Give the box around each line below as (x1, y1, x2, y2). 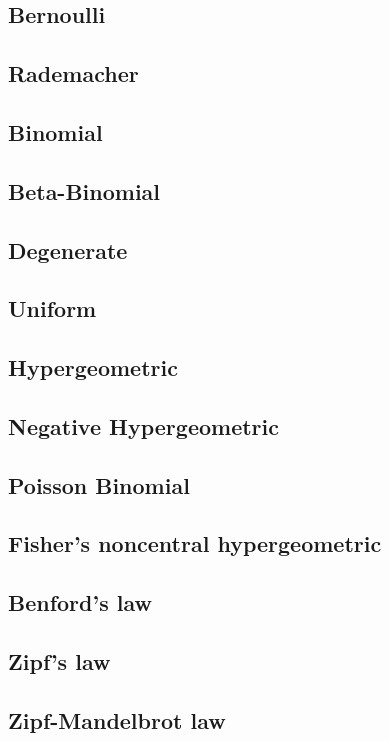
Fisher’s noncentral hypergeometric (8, 528, 382, 559)
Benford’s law (8, 587, 152, 618)
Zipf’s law (8, 645, 111, 676)
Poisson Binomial (8, 469, 190, 500)
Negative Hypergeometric (8, 410, 279, 441)
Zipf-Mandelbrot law (8, 704, 226, 735)
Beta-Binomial (8, 175, 161, 206)
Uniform (8, 293, 97, 324)
